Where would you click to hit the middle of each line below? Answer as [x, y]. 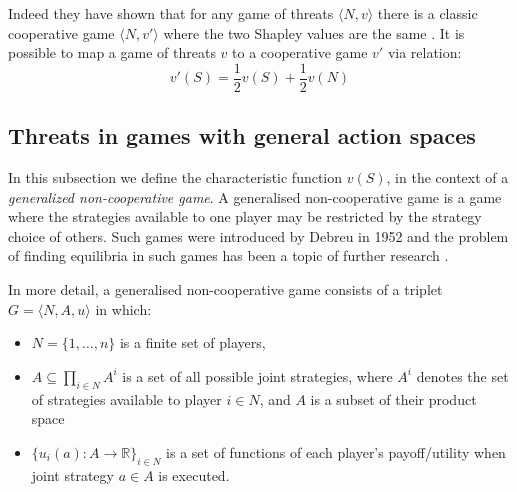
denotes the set [462, 375]
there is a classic [427, 13]
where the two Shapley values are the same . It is [314, 32]
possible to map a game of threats [112, 52]
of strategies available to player [126, 398]
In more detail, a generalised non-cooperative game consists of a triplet [225, 289]
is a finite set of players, [192, 342]
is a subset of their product [393, 398]
